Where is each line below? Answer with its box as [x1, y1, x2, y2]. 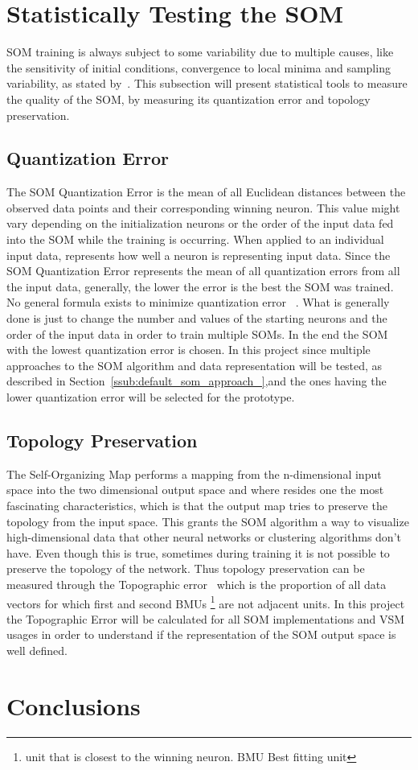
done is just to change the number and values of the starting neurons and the [6, 310, 387, 327]
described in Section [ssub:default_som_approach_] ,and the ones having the [6, 373, 387, 389]
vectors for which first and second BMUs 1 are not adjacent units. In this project [6, 592, 405, 611]
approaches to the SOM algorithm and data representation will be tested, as [6, 356, 383, 373]
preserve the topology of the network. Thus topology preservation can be [6, 560, 365, 577]
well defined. [6, 642, 68, 658]
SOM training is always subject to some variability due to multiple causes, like [6, 43, 394, 60]
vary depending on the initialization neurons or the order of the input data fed [6, 215, 394, 232]
